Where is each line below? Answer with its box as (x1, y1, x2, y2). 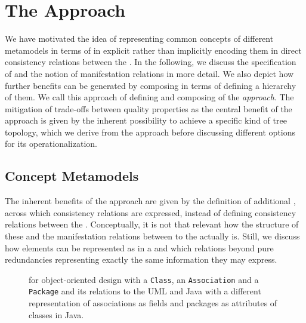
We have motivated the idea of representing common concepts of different (5, 32, 274, 45)
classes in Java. (29, 308, 84, 321)
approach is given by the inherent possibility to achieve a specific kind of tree (5, 114, 287, 127)
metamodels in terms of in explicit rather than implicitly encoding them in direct (5, 44, 302, 56)
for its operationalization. (5, 137, 97, 150)
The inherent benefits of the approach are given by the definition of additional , (5, 195, 296, 207)
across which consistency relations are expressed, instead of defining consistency (5, 206, 296, 219)
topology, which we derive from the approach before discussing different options (5, 125, 296, 138)
